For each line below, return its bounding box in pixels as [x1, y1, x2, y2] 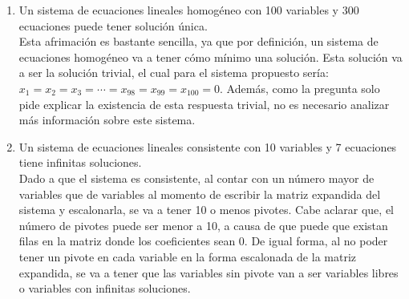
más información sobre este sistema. [18, 111, 196, 128]
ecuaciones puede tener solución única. [18, 17, 208, 34]
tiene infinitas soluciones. [18, 154, 142, 171]
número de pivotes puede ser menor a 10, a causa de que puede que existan [18, 216, 388, 233]
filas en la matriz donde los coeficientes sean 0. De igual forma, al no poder [18, 232, 388, 249]
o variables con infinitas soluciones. [18, 280, 191, 297]
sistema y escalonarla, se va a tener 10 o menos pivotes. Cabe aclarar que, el [18, 201, 394, 218]
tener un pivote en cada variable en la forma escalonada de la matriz [18, 248, 357, 265]
